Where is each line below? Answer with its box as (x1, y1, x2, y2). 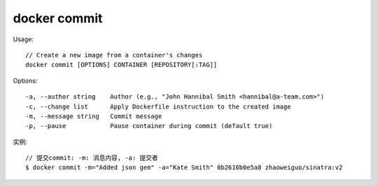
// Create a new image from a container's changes (25, 51, 203, 59)
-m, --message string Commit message (25, 112, 162, 120)
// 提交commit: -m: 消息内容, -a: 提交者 (25, 154, 159, 162)
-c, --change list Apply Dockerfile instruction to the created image (25, 102, 291, 110)
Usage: (13, 35, 34, 43)
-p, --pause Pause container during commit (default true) (25, 122, 273, 130)
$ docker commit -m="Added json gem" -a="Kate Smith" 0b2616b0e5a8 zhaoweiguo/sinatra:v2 (25, 164, 343, 171)
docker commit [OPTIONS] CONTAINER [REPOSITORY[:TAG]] (25, 61, 218, 69)
